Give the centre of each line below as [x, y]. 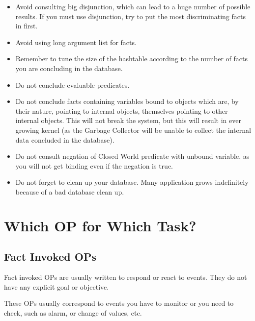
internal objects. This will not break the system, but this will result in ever [128, 120]
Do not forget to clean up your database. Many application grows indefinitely [132, 182]
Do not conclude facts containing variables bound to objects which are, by [127, 101]
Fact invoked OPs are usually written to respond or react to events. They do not [126, 277]
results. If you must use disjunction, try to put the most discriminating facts [130, 16]
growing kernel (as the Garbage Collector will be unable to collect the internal [133, 130]
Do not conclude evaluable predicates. [72, 85]
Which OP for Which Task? [100, 225]
